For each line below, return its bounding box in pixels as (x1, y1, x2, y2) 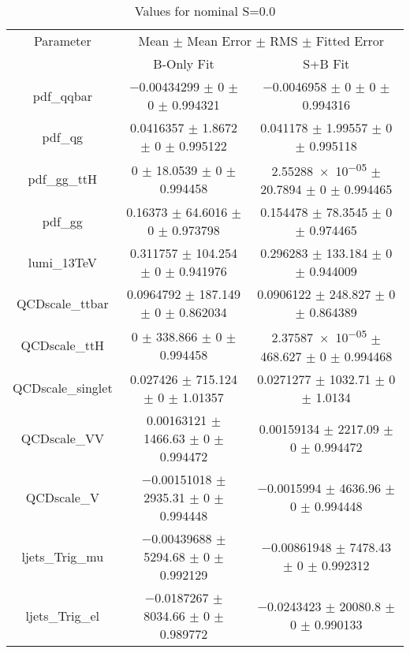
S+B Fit (303, 54, 350, 73)
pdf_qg (42, 127, 84, 146)
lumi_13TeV (28, 252, 97, 271)
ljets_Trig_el (25, 606, 100, 625)
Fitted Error (315, 32, 385, 50)
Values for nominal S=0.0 (134, 2, 276, 20)
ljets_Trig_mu (21, 547, 104, 565)
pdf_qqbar (32, 86, 92, 105)
